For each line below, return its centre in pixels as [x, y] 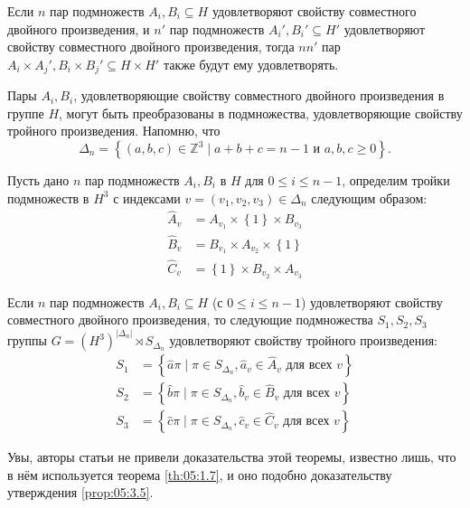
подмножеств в [48, 198]
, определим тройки [396, 180]
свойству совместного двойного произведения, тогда [151, 47]
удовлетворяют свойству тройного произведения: [303, 340]
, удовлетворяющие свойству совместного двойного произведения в [259, 95]
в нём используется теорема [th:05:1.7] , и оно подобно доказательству [200, 474]
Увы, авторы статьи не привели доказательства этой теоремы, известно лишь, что [232, 457]
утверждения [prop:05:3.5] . [80, 492]
